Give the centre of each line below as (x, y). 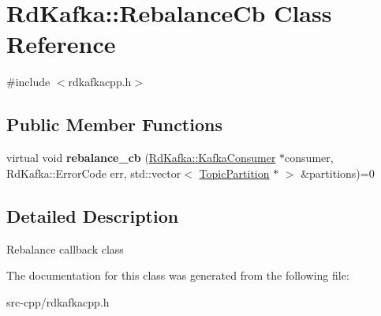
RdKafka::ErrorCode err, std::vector (94, 173)
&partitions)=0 (338, 173)
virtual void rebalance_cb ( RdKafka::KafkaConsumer (141, 158)
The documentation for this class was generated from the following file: (178, 275)
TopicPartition (234, 173)
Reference (61, 44)
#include (28, 82)
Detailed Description (93, 215)
